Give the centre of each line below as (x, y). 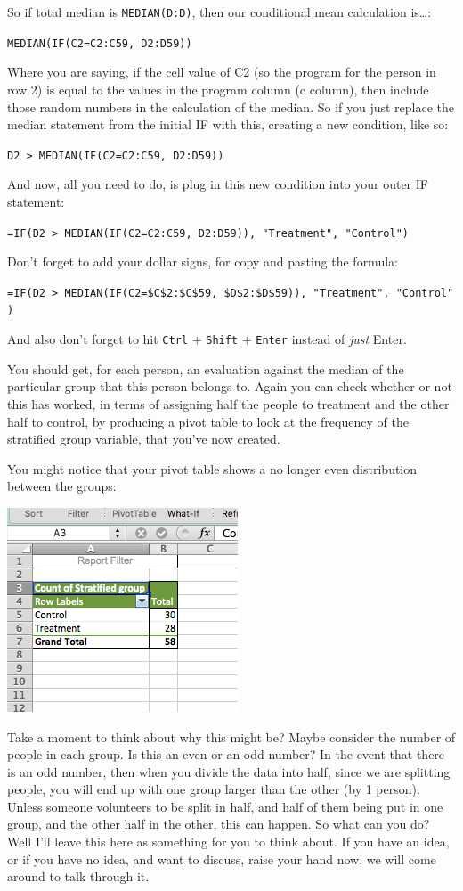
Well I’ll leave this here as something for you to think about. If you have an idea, (228, 842)
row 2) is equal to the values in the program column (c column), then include (218, 89)
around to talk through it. (78, 876)
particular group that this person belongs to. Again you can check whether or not (230, 386)
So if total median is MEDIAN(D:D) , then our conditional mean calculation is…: (219, 12)
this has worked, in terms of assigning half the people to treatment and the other (228, 403)
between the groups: (62, 486)
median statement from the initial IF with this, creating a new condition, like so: (228, 124)
